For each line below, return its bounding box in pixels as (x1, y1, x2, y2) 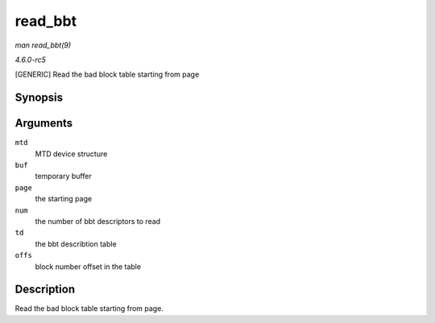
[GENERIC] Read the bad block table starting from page (14, 69, 200, 80)
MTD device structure (35, 149, 108, 159)
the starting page (35, 194, 93, 204)
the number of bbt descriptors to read (35, 216, 161, 226)
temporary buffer (35, 172, 92, 181)
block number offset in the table (35, 262, 141, 271)
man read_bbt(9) (14, 40, 72, 50)
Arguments (14, 117, 73, 130)
